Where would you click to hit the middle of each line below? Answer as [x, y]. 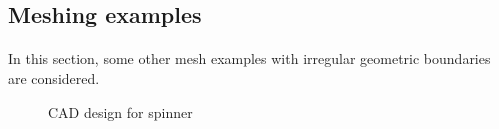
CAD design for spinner [120, 111]
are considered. [54, 77]
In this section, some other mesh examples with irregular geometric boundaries [249, 58]
